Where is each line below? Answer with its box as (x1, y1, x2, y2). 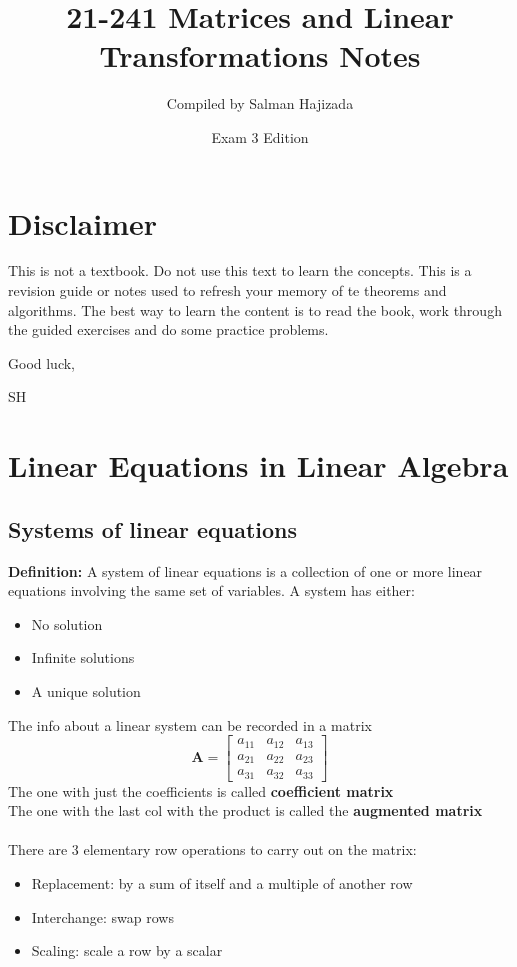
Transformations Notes (99, 35, 421, 76)
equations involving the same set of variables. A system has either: (8, 580, 415, 601)
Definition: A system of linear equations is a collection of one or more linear (8, 560, 483, 581)
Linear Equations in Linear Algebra (8, 445, 509, 486)
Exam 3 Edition (211, 126, 309, 147)
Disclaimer (8, 202, 158, 243)
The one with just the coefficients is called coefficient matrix (8, 780, 394, 801)
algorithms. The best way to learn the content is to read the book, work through (8, 299, 502, 320)
